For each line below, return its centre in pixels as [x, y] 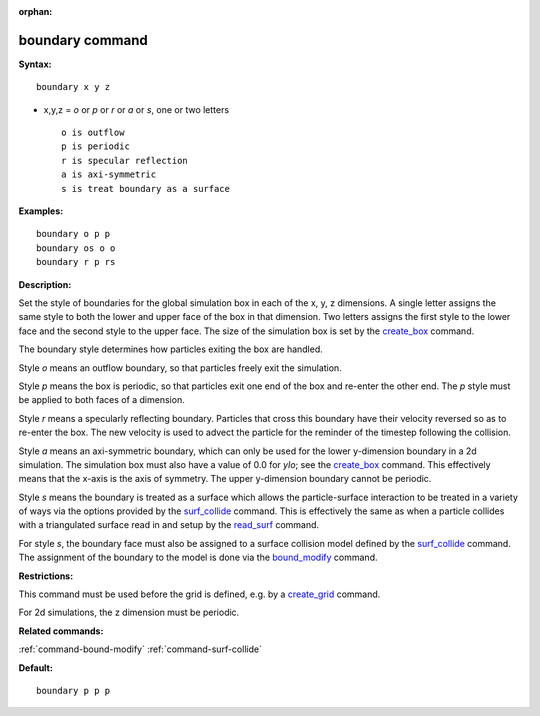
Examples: [41, 211]
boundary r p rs [76, 262]
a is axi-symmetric [109, 174]
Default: [36, 667]
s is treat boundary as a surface [145, 188]
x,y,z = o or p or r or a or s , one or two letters [136, 109]
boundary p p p [73, 690]
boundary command [83, 40]
